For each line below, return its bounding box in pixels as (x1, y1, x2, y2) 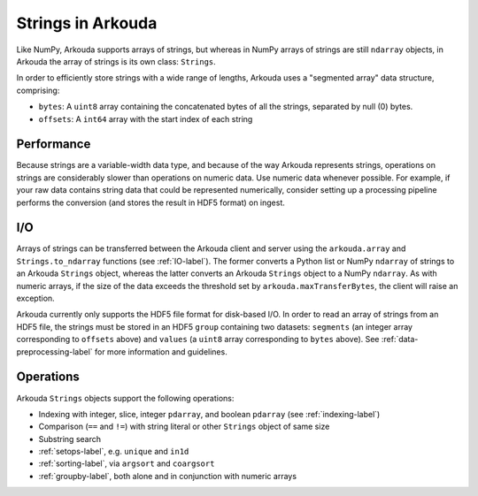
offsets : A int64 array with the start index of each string (38, 113, 253, 124)
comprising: (16, 85, 60, 95)
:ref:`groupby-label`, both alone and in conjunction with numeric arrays (38, 470, 297, 481)
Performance (16, 137, 91, 152)
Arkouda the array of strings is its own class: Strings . (16, 56, 216, 66)
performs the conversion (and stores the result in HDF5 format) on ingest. (16, 197, 285, 208)
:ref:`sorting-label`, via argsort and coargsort (38, 458, 215, 469)
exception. (16, 293, 55, 304)
